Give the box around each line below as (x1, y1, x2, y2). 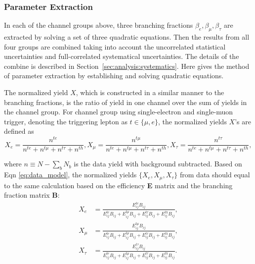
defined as (4, 126, 34, 136)
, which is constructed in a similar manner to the (76, 87, 224, 97)
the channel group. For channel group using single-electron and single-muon (4, 106, 233, 117)
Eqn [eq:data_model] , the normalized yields (4, 169, 137, 180)
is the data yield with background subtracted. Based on (74, 158, 242, 169)
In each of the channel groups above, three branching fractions (4, 20, 193, 30)
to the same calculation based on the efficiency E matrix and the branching (4, 180, 233, 190)
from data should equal (180, 169, 250, 180)
